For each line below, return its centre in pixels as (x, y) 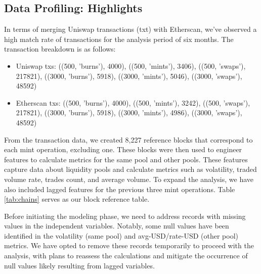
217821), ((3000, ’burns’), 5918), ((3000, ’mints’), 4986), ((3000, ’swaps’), (129, 112)
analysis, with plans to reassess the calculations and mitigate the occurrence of (126, 256)
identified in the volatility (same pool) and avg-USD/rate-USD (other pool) (121, 235)
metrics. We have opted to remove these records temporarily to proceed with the (129, 245)
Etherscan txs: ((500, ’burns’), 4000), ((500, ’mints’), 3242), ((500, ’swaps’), (133, 102)
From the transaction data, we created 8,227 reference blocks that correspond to (128, 139)
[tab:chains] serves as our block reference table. (77, 199)
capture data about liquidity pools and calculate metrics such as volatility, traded (130, 169)
